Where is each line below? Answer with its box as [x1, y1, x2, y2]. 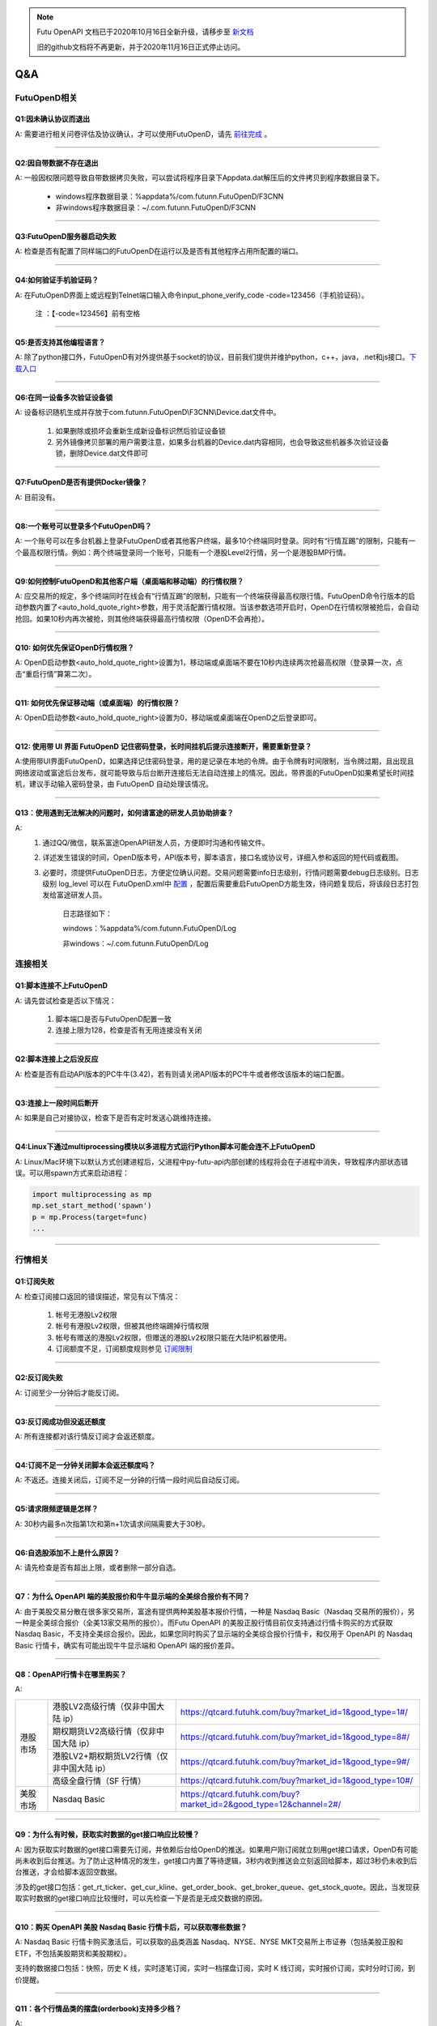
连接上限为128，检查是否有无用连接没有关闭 [55, 1025, 202, 1035]
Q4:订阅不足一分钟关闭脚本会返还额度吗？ [15, 1460, 156, 1470]
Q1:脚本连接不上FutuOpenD [15, 981, 108, 990]
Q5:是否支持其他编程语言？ [15, 337, 106, 348]
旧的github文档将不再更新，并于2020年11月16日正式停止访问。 [36, 41, 245, 52]
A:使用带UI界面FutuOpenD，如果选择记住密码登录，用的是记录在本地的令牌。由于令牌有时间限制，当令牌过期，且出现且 [15, 756, 414, 766]
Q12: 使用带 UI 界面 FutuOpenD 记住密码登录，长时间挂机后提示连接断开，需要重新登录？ [15, 742, 312, 751]
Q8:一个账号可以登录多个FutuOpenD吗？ [15, 521, 152, 531]
